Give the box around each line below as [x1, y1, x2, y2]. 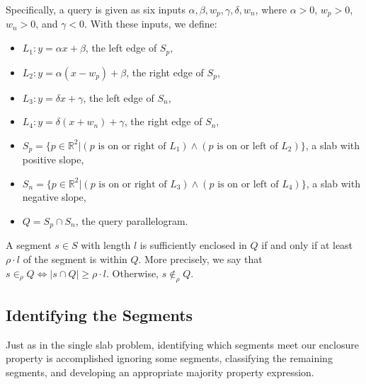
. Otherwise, [106, 265, 159, 280]
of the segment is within [23, 251, 127, 266]
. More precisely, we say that [138, 251, 263, 266]
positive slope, [22, 152, 84, 167]
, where [255, 2, 287, 16]
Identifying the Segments [6, 303, 193, 325]
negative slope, [22, 190, 86, 204]
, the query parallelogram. [75, 213, 188, 228]
